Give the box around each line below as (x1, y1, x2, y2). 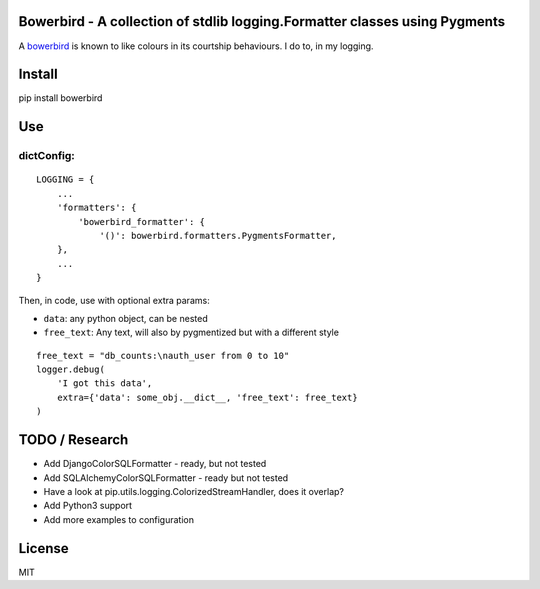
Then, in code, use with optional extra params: (18, 294, 210, 306)
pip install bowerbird (18, 92, 103, 104)
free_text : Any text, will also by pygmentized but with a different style (43, 326, 340, 339)
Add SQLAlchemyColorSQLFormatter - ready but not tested (43, 471, 289, 484)
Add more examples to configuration (43, 513, 195, 525)
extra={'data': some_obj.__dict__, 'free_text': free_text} (56, 391, 359, 403)
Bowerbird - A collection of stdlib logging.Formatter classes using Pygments (18, 13, 505, 30)
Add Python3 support (43, 500, 133, 512)
